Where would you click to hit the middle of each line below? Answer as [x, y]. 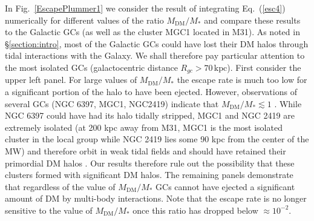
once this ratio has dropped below [195, 210]
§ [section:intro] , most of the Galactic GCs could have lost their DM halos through [157, 43]
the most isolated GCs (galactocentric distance [91, 67]
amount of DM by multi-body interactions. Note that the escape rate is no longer [156, 198]
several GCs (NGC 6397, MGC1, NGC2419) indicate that [112, 103]
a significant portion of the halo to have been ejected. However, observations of [151, 92]
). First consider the [264, 67]
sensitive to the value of [49, 210]
